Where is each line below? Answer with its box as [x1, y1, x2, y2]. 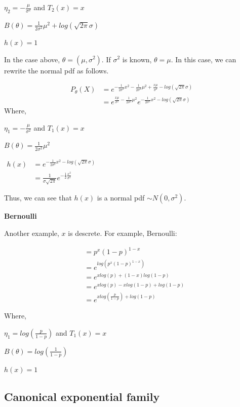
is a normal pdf [97, 192, 145, 203]
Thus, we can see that [4, 192, 72, 203]
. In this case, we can [171, 54, 236, 64]
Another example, [4, 228, 59, 238]
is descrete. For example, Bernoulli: [68, 228, 177, 238]
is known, [122, 54, 152, 64]
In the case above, [4, 54, 60, 64]
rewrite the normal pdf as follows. [4, 65, 109, 75]
